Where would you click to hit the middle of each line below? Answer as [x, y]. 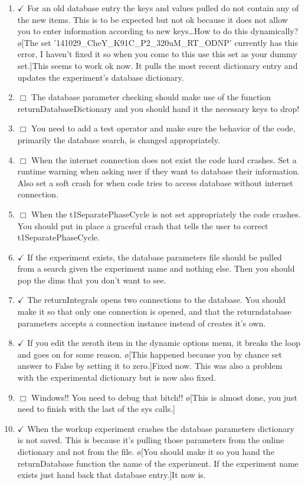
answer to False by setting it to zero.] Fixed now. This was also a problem [150, 366]
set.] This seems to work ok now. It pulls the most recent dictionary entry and [158, 65]
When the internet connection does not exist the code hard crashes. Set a [164, 159]
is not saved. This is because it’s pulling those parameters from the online [151, 440]
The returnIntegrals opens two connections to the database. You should [157, 300]
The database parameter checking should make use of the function [151, 97]
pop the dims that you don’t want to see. [92, 280]
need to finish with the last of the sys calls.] [96, 409]
